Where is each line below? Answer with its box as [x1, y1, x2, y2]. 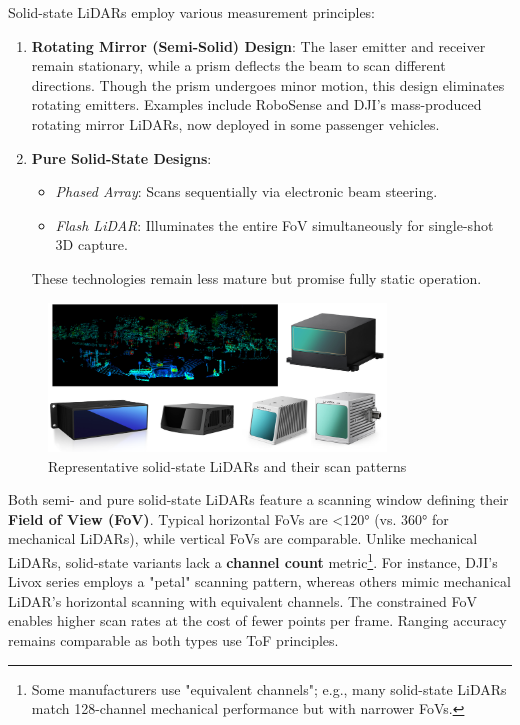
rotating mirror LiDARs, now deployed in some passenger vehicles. [31, 113, 440, 134]
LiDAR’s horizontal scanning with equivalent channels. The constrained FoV [8, 590, 478, 611]
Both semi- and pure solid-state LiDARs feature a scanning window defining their [8, 489, 509, 510]
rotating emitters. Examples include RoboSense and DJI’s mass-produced [31, 94, 482, 115]
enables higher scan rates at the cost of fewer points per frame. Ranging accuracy [8, 610, 507, 631]
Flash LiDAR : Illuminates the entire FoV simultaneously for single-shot [55, 214, 494, 235]
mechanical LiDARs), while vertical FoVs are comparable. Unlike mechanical [8, 528, 478, 549]
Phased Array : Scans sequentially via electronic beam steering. [55, 181, 438, 202]
